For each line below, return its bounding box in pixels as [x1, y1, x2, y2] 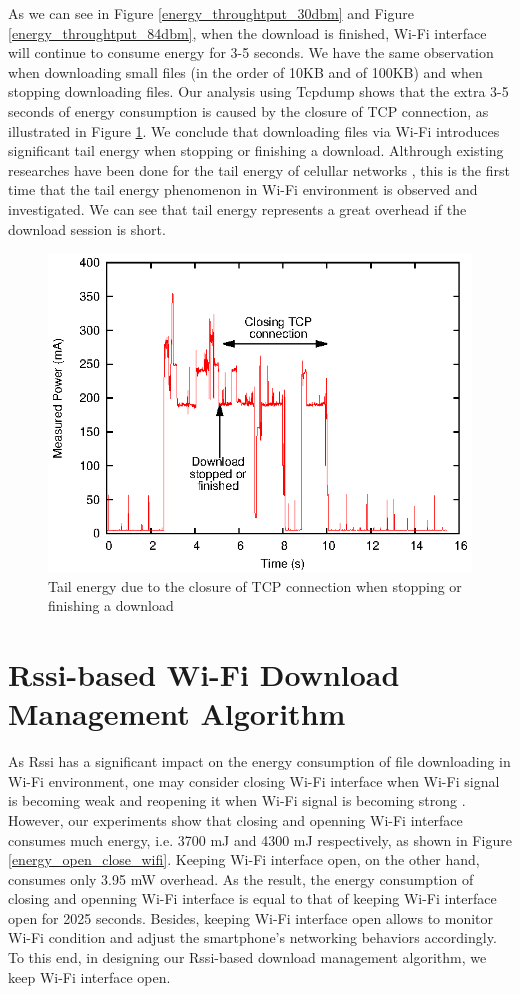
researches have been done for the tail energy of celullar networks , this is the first [8, 159, 510, 180]
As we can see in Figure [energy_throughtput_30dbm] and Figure [8, 3, 414, 23]
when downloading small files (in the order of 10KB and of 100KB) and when [8, 61, 483, 82]
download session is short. [8, 218, 166, 239]
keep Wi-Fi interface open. [8, 966, 171, 987]
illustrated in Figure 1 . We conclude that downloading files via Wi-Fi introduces [8, 120, 500, 141]
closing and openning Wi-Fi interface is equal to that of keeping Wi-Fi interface [8, 888, 497, 909]
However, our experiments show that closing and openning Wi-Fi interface [8, 809, 463, 830]
